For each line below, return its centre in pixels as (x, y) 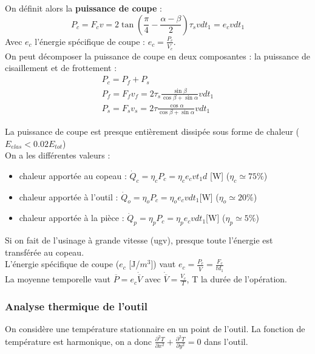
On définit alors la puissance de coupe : (83, 8)
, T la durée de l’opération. (237, 279)
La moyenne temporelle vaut (58, 279)
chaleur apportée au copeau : (73, 175)
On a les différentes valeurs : (58, 155)
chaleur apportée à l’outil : (69, 196)
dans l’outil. (226, 341)
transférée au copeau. (45, 252)
